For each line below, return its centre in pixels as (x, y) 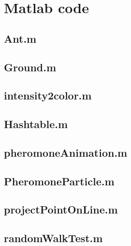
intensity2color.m (48, 95)
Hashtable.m (36, 124)
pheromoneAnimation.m (66, 152)
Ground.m (30, 67)
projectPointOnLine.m (61, 209)
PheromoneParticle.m (59, 181)
